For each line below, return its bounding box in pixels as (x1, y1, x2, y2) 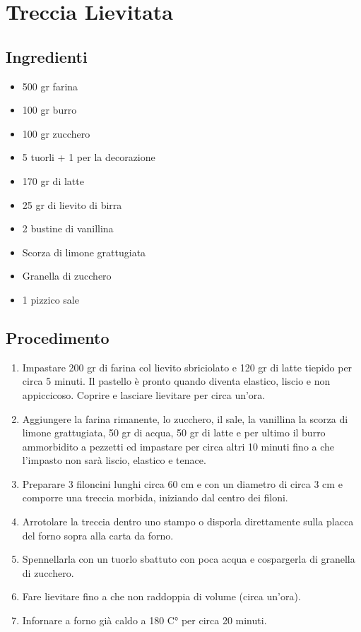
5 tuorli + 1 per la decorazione (22, 150, 155, 165)
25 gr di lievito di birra (22, 197, 122, 212)
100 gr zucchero (22, 126, 90, 141)
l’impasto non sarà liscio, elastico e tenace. (22, 453, 206, 467)
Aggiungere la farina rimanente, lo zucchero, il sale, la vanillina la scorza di (22, 411, 348, 426)
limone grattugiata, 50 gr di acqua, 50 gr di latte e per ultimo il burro (22, 425, 326, 440)
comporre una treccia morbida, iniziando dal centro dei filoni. (22, 490, 288, 505)
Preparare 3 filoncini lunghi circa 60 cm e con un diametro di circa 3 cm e (22, 476, 343, 491)
